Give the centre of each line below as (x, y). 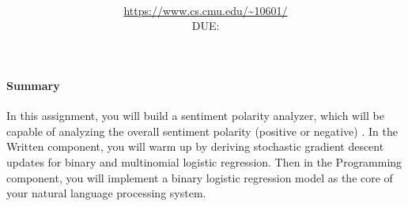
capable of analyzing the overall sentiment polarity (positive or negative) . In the (202, 131)
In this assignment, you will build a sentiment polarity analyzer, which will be (195, 116)
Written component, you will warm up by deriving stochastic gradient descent (195, 146)
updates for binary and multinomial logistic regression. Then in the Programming (204, 161)
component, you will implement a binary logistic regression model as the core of (200, 177)
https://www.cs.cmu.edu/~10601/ (206, 10)
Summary (33, 85)
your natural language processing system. (106, 193)
